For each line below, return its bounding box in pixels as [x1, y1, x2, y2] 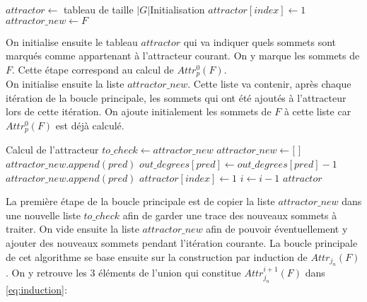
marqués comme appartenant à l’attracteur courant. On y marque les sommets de [6, 48, 360, 63]
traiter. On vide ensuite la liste [6, 221, 139, 236]
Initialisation [150, 2, 205, 16]
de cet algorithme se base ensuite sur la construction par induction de [6, 249, 308, 264]
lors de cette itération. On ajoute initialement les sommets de [6, 104, 272, 119]
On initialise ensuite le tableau [6, 34, 138, 49]
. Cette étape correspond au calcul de [12, 62, 174, 76]
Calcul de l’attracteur [6, 142, 99, 157]
